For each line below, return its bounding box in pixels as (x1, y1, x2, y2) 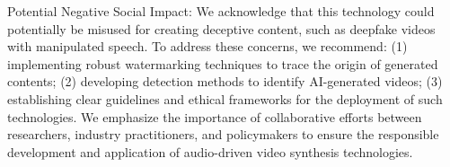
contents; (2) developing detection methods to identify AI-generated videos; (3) (7, 72, 443, 91)
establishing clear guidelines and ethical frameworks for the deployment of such (7, 89, 443, 108)
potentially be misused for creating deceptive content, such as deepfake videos (7, 19, 436, 38)
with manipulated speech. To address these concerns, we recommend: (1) (7, 37, 408, 56)
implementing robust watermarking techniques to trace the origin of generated (7, 54, 438, 73)
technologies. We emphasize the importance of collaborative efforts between (7, 107, 422, 126)
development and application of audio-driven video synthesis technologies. (7, 142, 413, 161)
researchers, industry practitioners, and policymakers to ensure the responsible (7, 125, 439, 144)
